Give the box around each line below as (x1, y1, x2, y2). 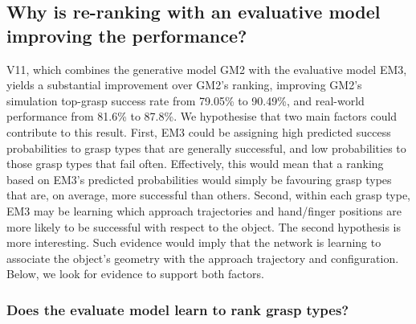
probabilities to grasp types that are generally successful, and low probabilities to (6, 139, 406, 156)
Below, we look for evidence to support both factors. (6, 265, 264, 282)
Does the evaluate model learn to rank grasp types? (6, 299, 349, 319)
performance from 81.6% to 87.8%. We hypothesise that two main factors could (6, 108, 398, 125)
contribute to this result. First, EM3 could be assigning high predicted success (6, 123, 391, 140)
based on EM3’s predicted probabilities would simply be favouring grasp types (6, 170, 392, 187)
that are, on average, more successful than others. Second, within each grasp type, (6, 187, 411, 203)
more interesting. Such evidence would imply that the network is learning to (6, 234, 381, 251)
